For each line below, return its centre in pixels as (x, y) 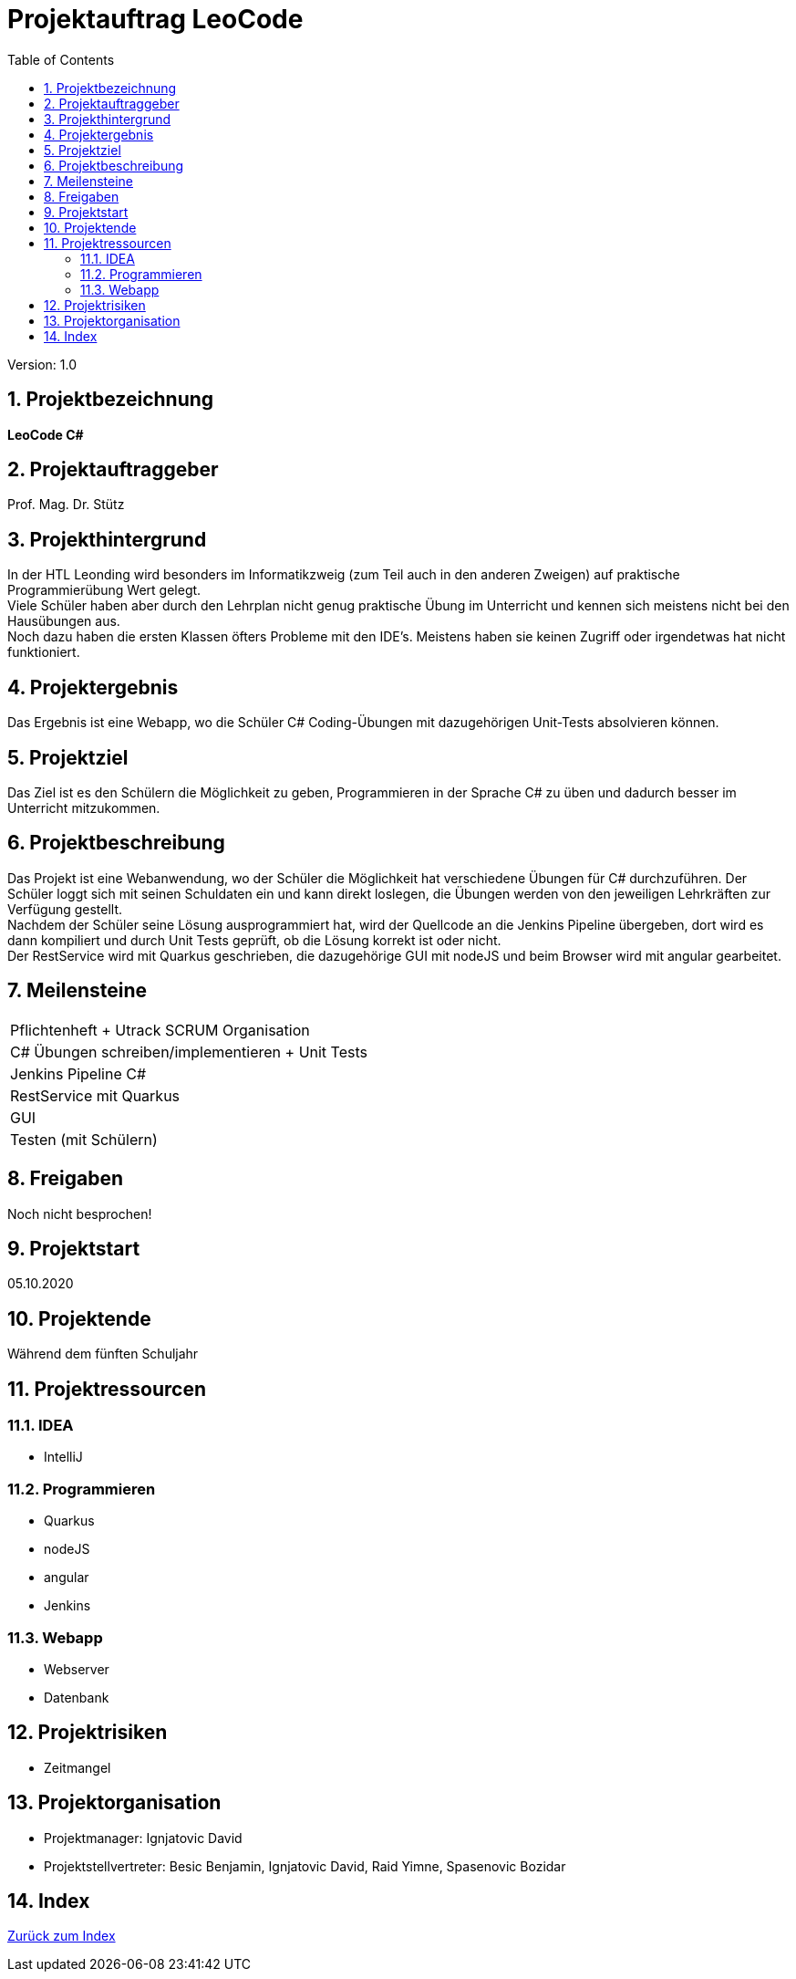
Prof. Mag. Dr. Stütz (66, 505)
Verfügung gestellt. (65, 909)
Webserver (77, 1669)
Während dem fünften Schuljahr (103, 1354)
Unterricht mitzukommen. (84, 807)
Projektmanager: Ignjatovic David (143, 1838)
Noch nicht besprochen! (80, 1213)
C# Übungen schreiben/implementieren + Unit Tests (189, 1052)
